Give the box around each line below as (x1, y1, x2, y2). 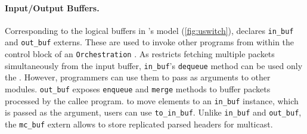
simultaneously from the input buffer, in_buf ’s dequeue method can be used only (5, 59, 303, 71)
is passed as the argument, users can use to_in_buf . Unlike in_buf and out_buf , (5, 106, 302, 119)
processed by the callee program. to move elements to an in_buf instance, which (5, 94, 299, 107)
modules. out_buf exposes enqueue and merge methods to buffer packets (5, 83, 271, 95)
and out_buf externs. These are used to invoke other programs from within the (5, 36, 294, 48)
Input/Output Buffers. (5, 1, 100, 14)
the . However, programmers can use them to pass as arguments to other (5, 71, 271, 83)
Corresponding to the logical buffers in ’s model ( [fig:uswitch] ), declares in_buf (5, 24, 294, 36)
